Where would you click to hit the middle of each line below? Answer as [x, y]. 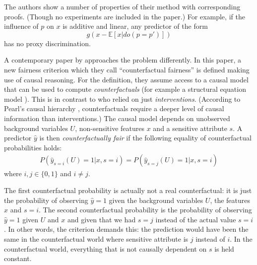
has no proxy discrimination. [47, 43]
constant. [18, 258]
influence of [21, 26]
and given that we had [101, 219]
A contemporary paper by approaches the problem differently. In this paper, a [123, 60]
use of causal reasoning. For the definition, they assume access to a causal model [126, 79]
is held [224, 248]
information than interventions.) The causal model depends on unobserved [117, 118]
